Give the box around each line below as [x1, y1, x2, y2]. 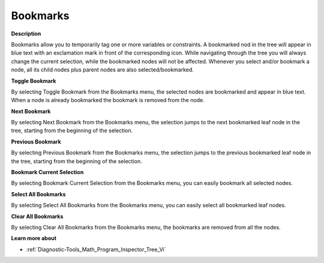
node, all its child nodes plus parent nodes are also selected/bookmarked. [11, 66, 194, 73]
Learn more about [11, 235, 57, 242]
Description [11, 30, 41, 37]
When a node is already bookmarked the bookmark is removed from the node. [11, 97, 205, 104]
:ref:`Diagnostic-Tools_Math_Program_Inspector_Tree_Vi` [26, 246, 166, 253]
